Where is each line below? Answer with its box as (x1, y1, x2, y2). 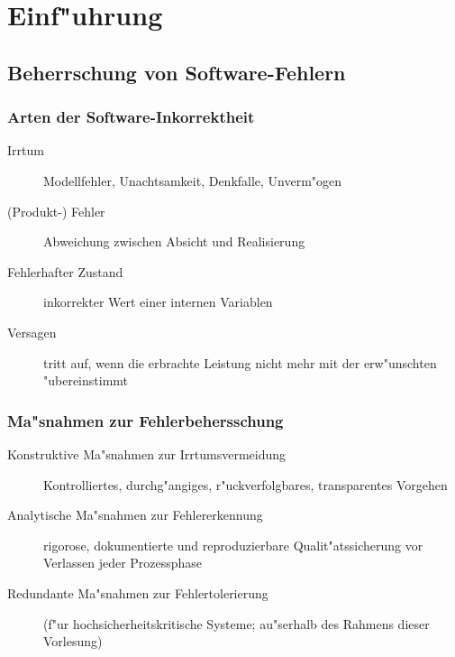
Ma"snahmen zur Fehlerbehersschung (7, 409, 284, 431)
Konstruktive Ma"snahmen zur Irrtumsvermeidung (7, 444, 287, 463)
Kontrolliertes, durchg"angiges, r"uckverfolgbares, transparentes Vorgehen (43, 475, 448, 494)
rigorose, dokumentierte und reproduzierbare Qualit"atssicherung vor (43, 535, 423, 554)
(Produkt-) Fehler (7, 201, 105, 220)
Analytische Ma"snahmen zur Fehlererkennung (7, 505, 263, 524)
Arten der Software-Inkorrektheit (7, 106, 255, 128)
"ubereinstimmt (43, 371, 129, 390)
